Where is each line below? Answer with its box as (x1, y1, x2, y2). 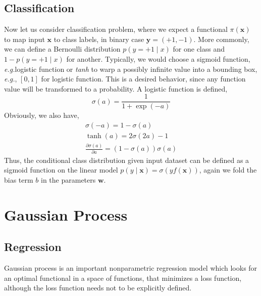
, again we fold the (199, 164, 257, 175)
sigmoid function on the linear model (4, 164, 118, 175)
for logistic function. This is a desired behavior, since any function (41, 73, 246, 84)
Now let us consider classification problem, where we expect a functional (4, 24, 228, 34)
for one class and (173, 44, 225, 54)
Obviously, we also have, (4, 110, 79, 120)
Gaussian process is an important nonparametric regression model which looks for (4, 263, 257, 273)
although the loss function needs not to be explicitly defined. (4, 282, 192, 293)
